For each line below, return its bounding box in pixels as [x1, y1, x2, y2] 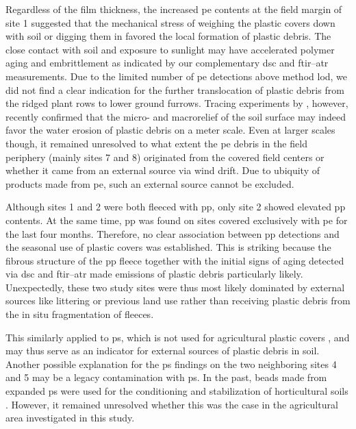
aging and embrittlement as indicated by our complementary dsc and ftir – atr [5, 56, 329, 70]
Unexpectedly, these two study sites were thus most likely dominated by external [5, 280, 345, 294]
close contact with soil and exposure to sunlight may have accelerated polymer [5, 42, 335, 56]
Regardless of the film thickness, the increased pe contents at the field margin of [5, 2, 342, 16]
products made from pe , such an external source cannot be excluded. [5, 176, 294, 191]
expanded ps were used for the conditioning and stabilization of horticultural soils [5, 384, 348, 398]
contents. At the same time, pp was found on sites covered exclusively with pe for [5, 212, 348, 227]
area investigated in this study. [5, 410, 135, 425]
